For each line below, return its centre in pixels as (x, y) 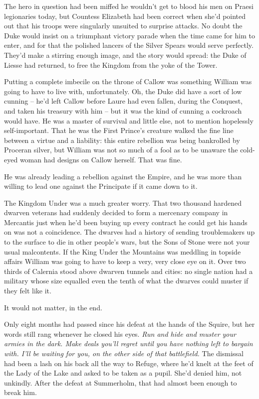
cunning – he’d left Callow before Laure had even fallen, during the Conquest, (123, 101)
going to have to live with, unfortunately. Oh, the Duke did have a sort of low (123, 91)
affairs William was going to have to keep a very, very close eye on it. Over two (125, 261)
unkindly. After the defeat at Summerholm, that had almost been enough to (121, 382)
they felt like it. (28, 291)
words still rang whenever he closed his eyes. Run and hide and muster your (120, 333)
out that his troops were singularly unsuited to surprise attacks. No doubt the (123, 26)
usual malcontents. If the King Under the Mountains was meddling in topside (123, 251)
